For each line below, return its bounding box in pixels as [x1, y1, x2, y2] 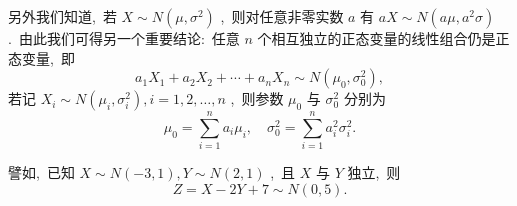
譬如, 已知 [8, 162, 75, 183]
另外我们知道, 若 [8, 6, 117, 26]
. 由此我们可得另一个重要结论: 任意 [8, 28, 240, 48]
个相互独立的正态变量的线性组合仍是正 [257, 28, 510, 48]
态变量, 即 [8, 47, 75, 68]
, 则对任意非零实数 [220, 6, 344, 26]
